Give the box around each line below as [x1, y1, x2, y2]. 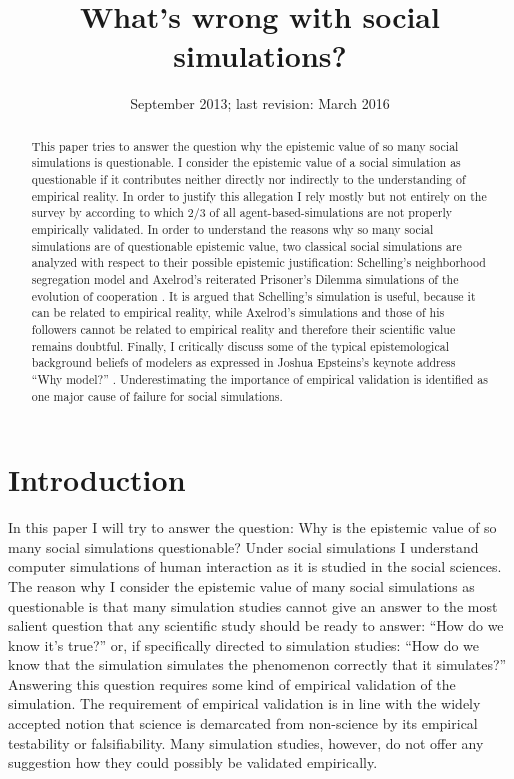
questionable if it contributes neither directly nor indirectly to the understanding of [31, 171, 466, 188]
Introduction [8, 459, 186, 500]
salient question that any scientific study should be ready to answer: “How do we [8, 615, 504, 636]
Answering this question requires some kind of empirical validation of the [8, 673, 456, 694]
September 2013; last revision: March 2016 [130, 93, 390, 114]
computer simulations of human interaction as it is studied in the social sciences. [8, 556, 502, 577]
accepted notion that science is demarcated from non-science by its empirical [8, 713, 478, 734]
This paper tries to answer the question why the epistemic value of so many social [31, 137, 459, 154]
